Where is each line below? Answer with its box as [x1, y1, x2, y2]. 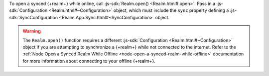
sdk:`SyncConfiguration [9, 14, 58, 20]
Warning [22, 28, 41, 34]
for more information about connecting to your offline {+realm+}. [22, 58, 155, 64]
